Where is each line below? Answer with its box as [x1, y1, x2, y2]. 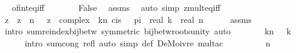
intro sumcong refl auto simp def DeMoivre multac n [24, 36, 270, 49]
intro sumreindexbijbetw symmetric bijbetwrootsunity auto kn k [4, 25, 291, 37]
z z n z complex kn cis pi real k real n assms [4, 13, 252, 25]
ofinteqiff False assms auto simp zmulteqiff [12, 1, 221, 13]
